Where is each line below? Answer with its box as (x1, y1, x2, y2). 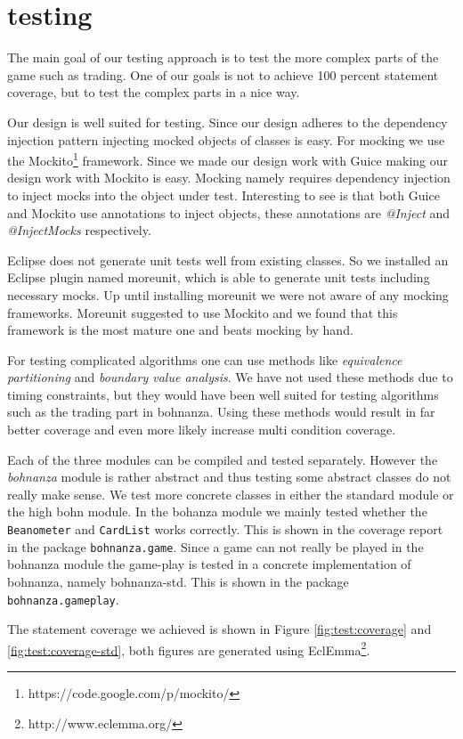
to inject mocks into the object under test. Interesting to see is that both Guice (7, 185, 440, 204)
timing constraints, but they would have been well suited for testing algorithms (7, 385, 439, 403)
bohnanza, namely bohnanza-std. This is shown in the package (7, 572, 349, 590)
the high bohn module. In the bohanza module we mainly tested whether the (7, 502, 427, 521)
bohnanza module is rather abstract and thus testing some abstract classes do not (7, 467, 451, 486)
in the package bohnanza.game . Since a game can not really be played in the (7, 537, 424, 556)
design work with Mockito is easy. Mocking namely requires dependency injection (7, 168, 451, 187)
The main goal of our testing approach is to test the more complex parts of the (7, 48, 439, 67)
